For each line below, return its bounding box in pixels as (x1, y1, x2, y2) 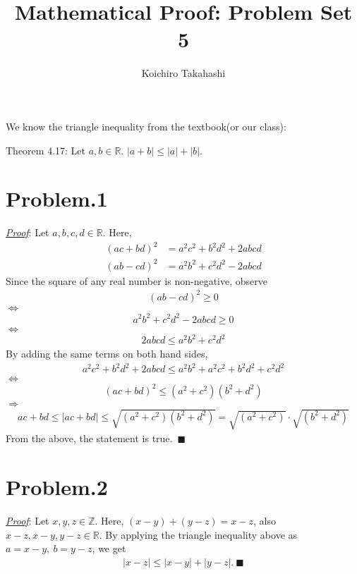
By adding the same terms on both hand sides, (6, 346, 208, 361)
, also (253, 513, 276, 528)
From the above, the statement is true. (6, 431, 173, 446)
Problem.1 (6, 184, 108, 213)
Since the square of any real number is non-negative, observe (6, 273, 267, 288)
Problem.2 (6, 472, 108, 501)
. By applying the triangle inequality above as (99, 527, 298, 542)
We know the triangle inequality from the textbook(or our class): (6, 118, 286, 133)
